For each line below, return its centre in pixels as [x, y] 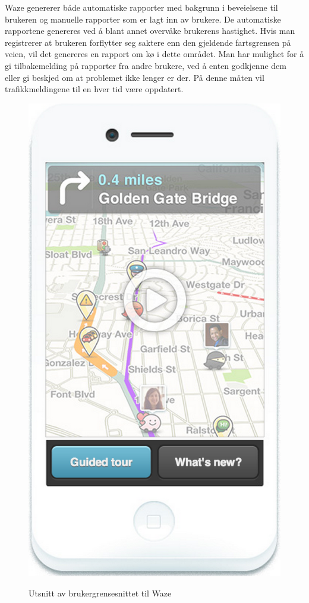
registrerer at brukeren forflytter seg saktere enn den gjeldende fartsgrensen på [148, 42]
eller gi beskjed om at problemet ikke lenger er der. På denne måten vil [135, 77]
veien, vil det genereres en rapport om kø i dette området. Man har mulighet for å [154, 54]
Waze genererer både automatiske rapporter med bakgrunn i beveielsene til [141, 7]
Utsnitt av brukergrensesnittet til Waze [100, 593]
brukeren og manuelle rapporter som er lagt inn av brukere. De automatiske [143, 19]
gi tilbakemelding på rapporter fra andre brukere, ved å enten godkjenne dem [146, 65]
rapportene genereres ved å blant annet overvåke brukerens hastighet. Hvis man [150, 31]
